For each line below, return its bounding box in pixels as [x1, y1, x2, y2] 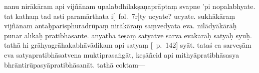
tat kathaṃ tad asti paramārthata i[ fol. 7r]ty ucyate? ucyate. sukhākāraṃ [4, 10, 235, 21]
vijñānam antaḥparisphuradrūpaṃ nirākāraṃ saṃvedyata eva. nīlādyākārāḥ [4, 20, 237, 31]
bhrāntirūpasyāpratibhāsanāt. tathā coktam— [4, 59, 145, 70]
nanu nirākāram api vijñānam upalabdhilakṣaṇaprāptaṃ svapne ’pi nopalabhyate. [4, 1, 255, 11]
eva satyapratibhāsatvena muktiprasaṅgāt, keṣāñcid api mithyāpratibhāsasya [4, 49, 239, 60]
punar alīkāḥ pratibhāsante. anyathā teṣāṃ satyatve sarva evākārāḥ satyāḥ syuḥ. [4, 30, 252, 40]
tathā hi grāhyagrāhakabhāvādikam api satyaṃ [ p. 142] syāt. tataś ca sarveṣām [4, 40, 251, 50]
